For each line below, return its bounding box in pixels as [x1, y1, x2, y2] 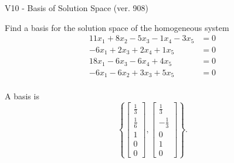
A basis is [5, 90, 39, 102]
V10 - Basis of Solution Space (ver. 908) [5, 2, 148, 13]
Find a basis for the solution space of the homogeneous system [5, 21, 229, 33]
